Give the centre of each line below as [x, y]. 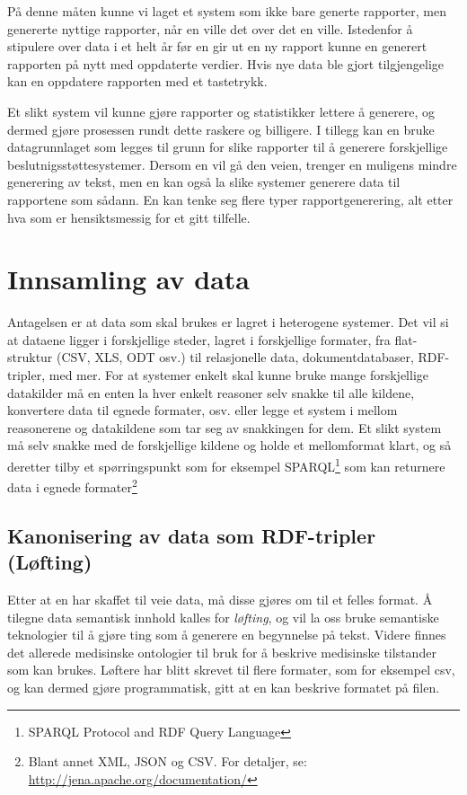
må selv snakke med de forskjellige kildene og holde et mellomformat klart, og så [229, 445]
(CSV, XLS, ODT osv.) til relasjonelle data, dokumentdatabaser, [235, 357]
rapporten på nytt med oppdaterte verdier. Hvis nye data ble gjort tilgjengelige [226, 63]
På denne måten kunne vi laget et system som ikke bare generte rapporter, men [227, 11]
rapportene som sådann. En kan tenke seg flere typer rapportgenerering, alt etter [230, 199]
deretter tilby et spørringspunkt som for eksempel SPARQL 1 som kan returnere [226, 465]
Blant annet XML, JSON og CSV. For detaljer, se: [167, 761]
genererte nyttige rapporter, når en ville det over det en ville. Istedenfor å [210, 28]
